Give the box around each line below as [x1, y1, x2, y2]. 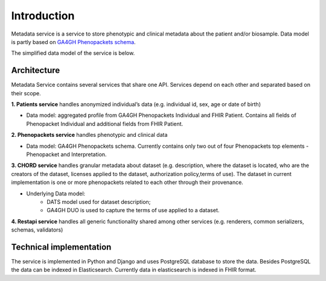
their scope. [11, 89, 42, 96]
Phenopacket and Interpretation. [26, 151, 107, 158]
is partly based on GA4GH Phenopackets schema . [11, 38, 136, 45]
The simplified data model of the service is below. [11, 49, 135, 57]
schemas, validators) [11, 226, 63, 233]
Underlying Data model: [26, 190, 86, 197]
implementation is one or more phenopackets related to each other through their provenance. [11, 178, 244, 186]
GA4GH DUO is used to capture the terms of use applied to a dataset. [46, 207, 220, 214]
